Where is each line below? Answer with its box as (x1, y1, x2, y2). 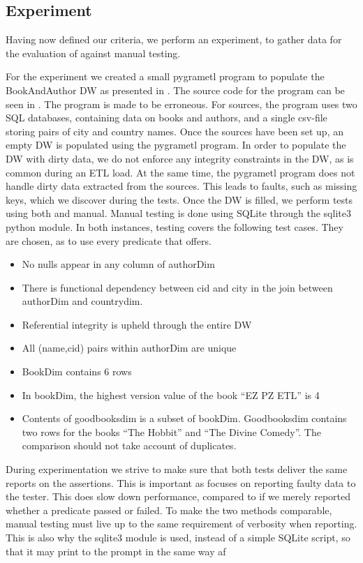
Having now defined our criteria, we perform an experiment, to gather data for (6, 32, 342, 47)
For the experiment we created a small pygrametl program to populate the (6, 69, 325, 84)
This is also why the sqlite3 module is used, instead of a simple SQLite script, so (6, 530, 350, 545)
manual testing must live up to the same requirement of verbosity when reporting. (6, 516, 357, 531)
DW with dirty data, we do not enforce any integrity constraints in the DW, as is (6, 151, 354, 165)
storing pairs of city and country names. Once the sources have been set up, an (6, 123, 343, 138)
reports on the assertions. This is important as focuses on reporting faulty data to (6, 475, 356, 490)
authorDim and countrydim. (22, 294, 143, 308)
